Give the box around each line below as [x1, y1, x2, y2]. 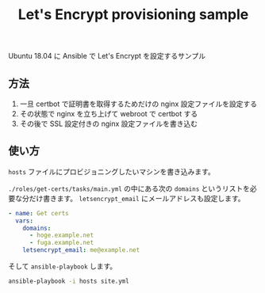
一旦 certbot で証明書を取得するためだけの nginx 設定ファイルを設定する [19, 99, 258, 108]
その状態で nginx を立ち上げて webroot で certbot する [19, 109, 198, 118]
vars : [15, 216, 34, 225]
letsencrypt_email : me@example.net [22, 246, 140, 254]
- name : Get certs [8, 209, 69, 217]
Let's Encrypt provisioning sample [17, 6, 249, 24]
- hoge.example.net [29, 231, 94, 239]
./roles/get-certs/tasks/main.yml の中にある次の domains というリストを [8, 184, 251, 193]
